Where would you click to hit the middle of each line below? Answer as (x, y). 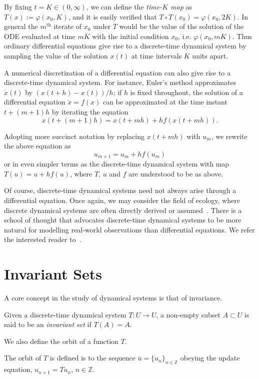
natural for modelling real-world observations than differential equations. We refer (129, 229)
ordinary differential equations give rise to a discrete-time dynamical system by (125, 46)
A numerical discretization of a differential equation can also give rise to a (117, 72)
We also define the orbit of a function (61, 341)
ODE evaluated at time (40, 36)
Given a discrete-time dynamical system (65, 314)
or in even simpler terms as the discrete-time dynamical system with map (117, 164)
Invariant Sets (53, 274)
